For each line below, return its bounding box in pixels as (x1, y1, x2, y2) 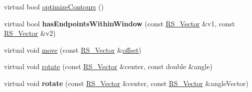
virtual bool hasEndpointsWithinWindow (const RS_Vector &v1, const (4, 18, 235, 28)
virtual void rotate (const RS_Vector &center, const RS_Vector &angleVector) (4, 78, 249, 88)
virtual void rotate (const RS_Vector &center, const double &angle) (4, 61, 213, 72)
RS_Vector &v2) (4, 28, 56, 38)
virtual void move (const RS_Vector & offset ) (4, 44, 141, 55)
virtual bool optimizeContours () (4, 1, 104, 11)
